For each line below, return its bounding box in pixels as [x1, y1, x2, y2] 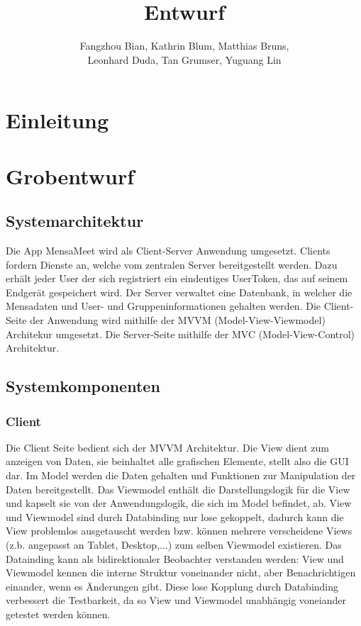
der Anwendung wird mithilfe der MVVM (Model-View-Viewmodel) [30, 313, 326, 328]
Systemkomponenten [6, 375, 160, 397]
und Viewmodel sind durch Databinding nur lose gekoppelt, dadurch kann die [6, 509, 344, 524]
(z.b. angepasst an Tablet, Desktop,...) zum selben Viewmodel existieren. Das [6, 537, 342, 552]
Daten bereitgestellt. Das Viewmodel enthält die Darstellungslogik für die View [6, 481, 350, 496]
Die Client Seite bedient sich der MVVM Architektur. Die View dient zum [6, 440, 329, 454]
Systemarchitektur [6, 210, 144, 232]
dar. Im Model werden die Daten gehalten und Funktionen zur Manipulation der [6, 468, 356, 483]
